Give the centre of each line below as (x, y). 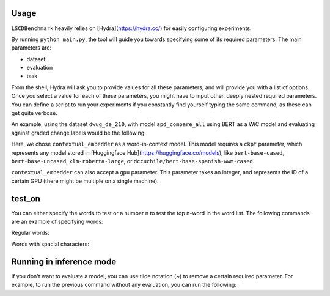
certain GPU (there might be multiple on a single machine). (85, 181)
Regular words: (30, 233)
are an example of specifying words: (57, 222)
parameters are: (31, 48)
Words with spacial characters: (50, 244)
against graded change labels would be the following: (79, 133)
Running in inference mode (64, 261)
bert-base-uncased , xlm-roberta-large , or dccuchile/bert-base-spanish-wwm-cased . (133, 161)
